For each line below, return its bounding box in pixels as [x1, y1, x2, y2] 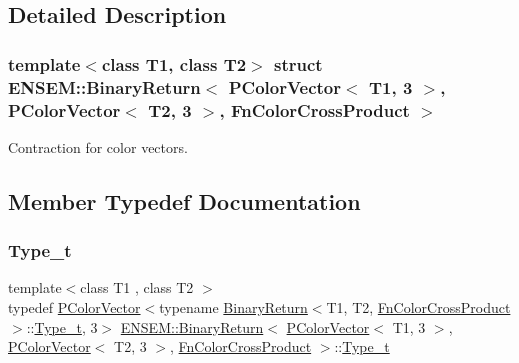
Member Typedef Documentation [8, 185, 361, 216]
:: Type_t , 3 [26, 316, 98, 337]
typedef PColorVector [8, 297, 141, 318]
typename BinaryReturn [159, 297, 308, 318]
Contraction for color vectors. [8, 136, 188, 157]
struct [274, 51, 323, 76]
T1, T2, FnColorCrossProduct [326, 297, 511, 318]
